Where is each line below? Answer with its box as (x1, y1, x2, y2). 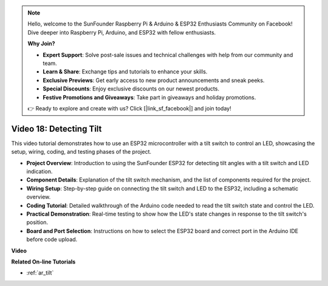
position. (26, 219, 49, 226)
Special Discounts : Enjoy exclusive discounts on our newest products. (43, 85, 220, 92)
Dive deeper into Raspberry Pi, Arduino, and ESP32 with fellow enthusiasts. (27, 29, 216, 36)
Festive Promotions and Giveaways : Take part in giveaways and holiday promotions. (43, 94, 256, 101)
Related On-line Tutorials (11, 258, 76, 265)
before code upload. (26, 236, 78, 243)
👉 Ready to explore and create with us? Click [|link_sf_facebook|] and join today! (27, 104, 231, 112)
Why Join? (27, 40, 55, 47)
